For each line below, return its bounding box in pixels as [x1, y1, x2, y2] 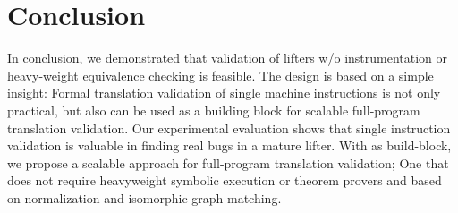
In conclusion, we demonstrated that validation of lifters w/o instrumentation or [7, 48, 448, 67]
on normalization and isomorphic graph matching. [7, 188, 282, 207]
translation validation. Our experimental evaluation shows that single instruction [7, 118, 451, 137]
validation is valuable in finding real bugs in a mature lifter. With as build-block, [7, 136, 452, 155]
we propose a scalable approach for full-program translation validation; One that [7, 153, 449, 172]
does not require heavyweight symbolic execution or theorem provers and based [7, 171, 442, 190]
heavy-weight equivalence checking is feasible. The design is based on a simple [7, 65, 434, 84]
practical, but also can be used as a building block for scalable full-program [7, 100, 420, 119]
